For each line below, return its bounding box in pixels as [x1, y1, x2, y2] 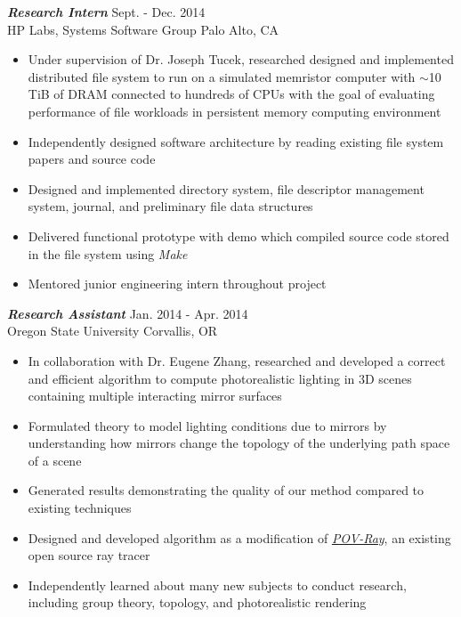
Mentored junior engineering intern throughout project [28, 274, 327, 293]
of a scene [28, 451, 82, 469]
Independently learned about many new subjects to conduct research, [28, 575, 407, 594]
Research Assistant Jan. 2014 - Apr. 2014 [7, 304, 248, 322]
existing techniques [28, 499, 132, 517]
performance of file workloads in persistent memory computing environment [28, 101, 441, 120]
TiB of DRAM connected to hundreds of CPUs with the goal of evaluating [28, 85, 435, 103]
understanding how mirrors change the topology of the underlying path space [28, 434, 450, 452]
